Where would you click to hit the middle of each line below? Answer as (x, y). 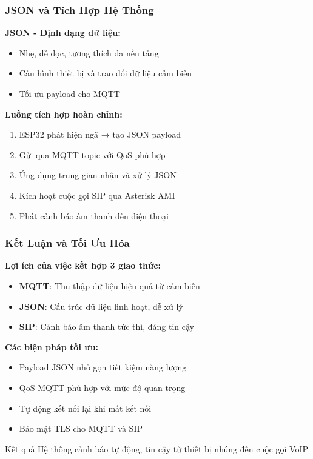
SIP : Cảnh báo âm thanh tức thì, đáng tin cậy (106, 327)
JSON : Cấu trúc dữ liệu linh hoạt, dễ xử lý (101, 306)
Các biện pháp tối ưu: (52, 347)
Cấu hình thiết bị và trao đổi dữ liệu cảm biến (106, 73)
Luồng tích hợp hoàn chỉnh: (64, 114)
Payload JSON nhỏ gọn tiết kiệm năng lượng (103, 367)
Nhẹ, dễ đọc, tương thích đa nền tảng (89, 52)
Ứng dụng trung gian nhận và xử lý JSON (98, 175)
